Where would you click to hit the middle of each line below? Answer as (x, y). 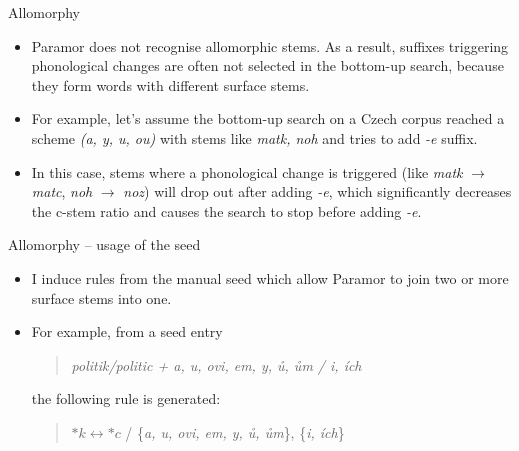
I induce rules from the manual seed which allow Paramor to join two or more (270, 277)
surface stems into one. (101, 297)
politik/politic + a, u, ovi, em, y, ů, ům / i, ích (216, 364)
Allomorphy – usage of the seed (104, 244)
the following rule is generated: (126, 398)
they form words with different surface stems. (170, 84)
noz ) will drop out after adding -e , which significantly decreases (317, 191)
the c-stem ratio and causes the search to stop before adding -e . (226, 210)
